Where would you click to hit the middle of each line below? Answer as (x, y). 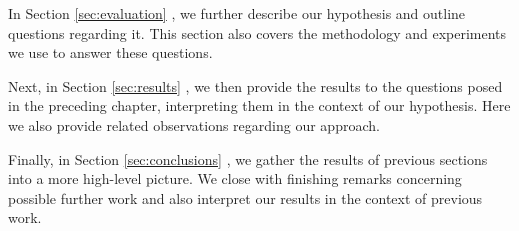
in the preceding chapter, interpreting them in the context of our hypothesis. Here (259, 105)
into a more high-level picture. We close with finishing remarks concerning (235, 178)
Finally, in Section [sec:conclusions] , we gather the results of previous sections (248, 158)
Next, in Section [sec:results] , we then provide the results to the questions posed (255, 85)
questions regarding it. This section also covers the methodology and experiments (257, 32)
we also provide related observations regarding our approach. (194, 124)
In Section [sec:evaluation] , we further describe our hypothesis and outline (237, 13)
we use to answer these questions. (110, 52)
